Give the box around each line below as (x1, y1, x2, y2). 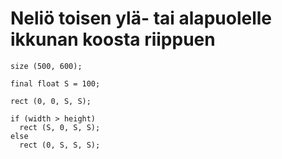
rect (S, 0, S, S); (19, 122, 101, 132)
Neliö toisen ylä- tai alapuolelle (10, 7, 273, 30)
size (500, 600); (10, 61, 83, 71)
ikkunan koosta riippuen (10, 28, 216, 51)
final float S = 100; (10, 78, 101, 89)
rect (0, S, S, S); (19, 140, 101, 150)
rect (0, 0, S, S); (10, 96, 92, 106)
